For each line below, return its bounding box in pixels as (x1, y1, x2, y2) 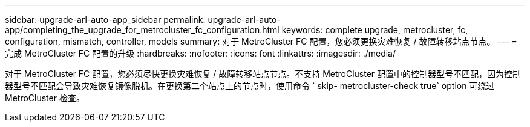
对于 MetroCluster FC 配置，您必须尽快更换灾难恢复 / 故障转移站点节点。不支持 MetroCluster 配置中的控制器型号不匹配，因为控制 (5, 69, 522, 79)
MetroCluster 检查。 (5, 93, 85, 103)
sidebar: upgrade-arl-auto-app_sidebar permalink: (5, 14, 206, 25)
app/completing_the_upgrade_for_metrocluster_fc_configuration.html (5, 25, 280, 35)
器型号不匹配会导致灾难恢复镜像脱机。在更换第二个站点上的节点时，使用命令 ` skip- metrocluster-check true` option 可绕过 (5, 81, 495, 91)
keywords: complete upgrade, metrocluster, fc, (281, 25, 468, 35)
